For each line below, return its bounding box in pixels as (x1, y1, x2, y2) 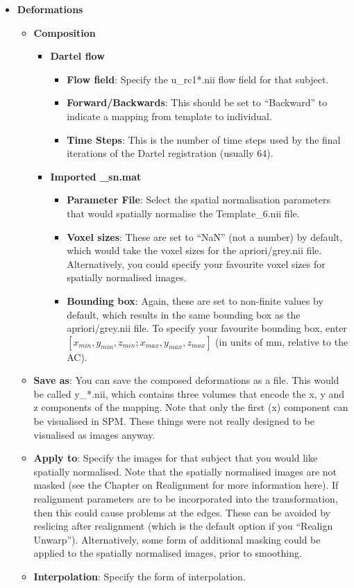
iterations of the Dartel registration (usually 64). (67, 146, 273, 160)
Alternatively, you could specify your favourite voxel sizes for (67, 256, 326, 271)
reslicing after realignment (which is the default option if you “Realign (33, 519, 333, 533)
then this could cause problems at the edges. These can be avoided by (33, 505, 330, 519)
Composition (33, 25, 96, 40)
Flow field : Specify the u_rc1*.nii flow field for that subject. (67, 72, 329, 86)
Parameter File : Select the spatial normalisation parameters (67, 192, 331, 207)
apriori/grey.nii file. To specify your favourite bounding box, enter (67, 321, 347, 335)
